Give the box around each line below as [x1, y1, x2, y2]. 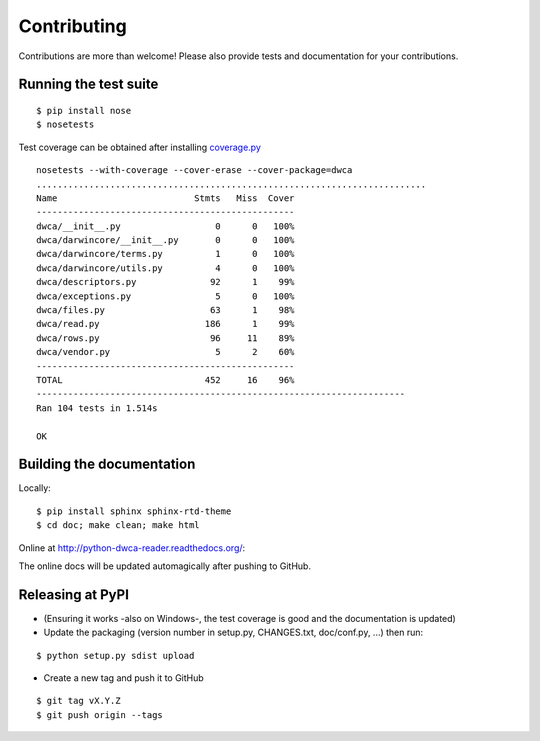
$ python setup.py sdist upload [36, 650, 195, 661]
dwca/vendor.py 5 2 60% [36, 346, 295, 358]
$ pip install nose [36, 105, 132, 116]
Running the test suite [18, 76, 159, 93]
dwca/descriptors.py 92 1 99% [36, 276, 295, 288]
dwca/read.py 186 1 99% [36, 318, 295, 330]
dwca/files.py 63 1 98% [36, 305, 295, 316]
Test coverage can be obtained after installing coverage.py [18, 141, 262, 153]
